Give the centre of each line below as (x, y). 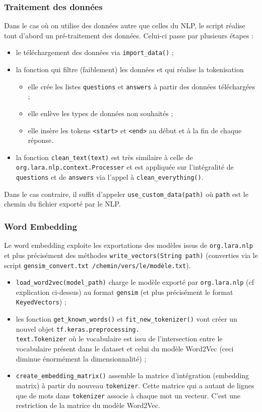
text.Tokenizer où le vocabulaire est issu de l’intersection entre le (119, 339)
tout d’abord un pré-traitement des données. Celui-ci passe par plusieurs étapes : (129, 35)
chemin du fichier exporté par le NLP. (62, 204)
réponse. (41, 140)
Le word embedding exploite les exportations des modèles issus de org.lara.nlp (128, 245)
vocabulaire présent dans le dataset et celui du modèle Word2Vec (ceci (125, 349)
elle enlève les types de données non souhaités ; (101, 113)
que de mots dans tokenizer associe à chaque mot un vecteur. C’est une (128, 395)
